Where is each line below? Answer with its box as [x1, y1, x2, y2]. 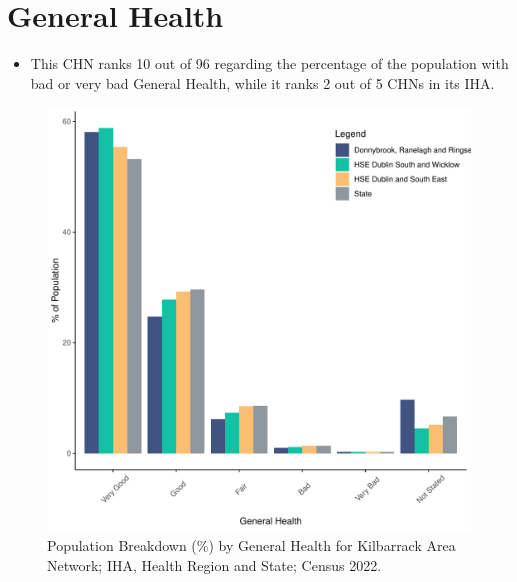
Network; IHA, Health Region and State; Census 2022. [47, 554, 382, 575]
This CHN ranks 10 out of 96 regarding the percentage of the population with [30, 53, 509, 74]
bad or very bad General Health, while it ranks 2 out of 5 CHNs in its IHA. [30, 72, 495, 93]
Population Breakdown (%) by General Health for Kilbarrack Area [47, 534, 456, 555]
